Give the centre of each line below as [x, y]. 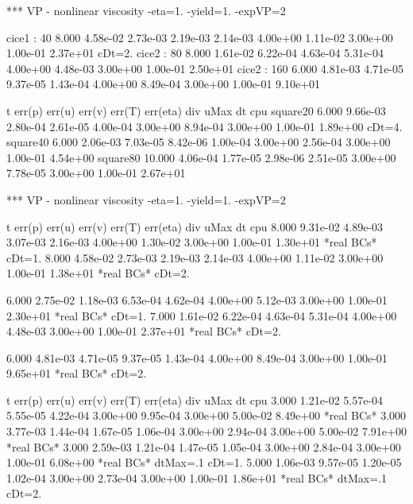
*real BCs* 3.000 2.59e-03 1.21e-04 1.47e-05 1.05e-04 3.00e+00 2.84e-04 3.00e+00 [204, 446]
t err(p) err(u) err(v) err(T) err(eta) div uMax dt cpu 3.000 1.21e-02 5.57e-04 [195, 399]
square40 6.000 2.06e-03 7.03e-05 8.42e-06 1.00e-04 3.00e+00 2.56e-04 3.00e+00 [199, 142]
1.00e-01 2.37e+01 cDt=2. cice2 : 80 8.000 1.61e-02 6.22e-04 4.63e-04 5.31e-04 [195, 53]
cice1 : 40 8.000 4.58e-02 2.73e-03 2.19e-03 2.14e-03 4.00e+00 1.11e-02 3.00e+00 [200, 37]
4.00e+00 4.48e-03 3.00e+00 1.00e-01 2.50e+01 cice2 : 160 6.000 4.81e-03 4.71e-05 [205, 68]
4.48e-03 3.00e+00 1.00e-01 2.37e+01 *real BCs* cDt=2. [144, 331]
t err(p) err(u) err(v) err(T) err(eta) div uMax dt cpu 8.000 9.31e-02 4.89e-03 [195, 226]
